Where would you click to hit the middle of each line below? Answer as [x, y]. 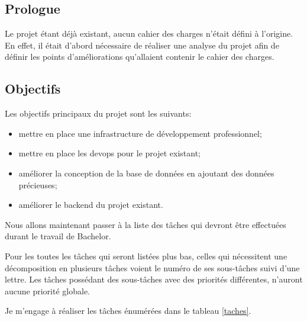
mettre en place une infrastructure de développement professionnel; [140, 133]
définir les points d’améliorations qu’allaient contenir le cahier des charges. [140, 57]
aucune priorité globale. [47, 290]
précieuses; [38, 184]
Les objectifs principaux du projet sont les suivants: [98, 113]
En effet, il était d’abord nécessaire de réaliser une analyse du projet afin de [142, 45]
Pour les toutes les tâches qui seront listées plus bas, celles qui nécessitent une [146, 256]
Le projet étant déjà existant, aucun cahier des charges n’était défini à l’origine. [149, 33]
